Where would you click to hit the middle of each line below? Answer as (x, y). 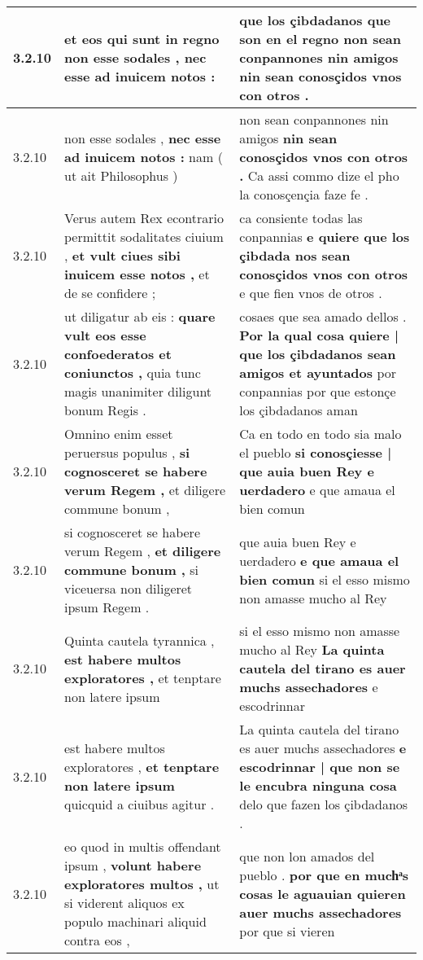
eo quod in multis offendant (143, 846)
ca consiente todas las (301, 218)
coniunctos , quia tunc (133, 373)
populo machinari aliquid (135, 921)
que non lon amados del (307, 856)
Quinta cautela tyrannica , (140, 640)
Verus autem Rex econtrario (144, 218)
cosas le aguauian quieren (323, 893)
